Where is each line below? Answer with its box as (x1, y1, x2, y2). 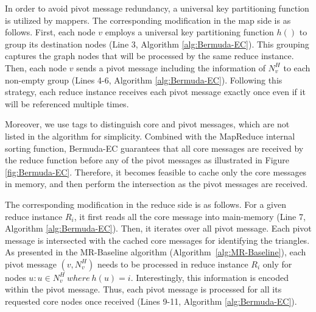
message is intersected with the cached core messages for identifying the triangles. (5, 233, 310, 246)
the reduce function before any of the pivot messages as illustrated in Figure (5, 154, 290, 166)
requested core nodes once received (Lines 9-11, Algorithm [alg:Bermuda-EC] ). (5, 295, 297, 308)
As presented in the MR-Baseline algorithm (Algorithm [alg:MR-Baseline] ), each (5, 246, 306, 258)
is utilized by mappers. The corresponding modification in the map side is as (5, 13, 291, 26)
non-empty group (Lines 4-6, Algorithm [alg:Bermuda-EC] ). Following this (5, 73, 283, 86)
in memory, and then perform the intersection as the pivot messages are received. (5, 177, 308, 190)
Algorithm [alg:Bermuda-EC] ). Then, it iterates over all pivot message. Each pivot (5, 222, 312, 235)
